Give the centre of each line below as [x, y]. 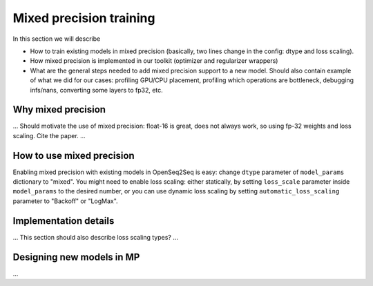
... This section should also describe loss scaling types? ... [96, 237]
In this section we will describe [57, 39]
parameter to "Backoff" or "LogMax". [65, 201]
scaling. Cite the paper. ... [49, 135]
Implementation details [64, 221]
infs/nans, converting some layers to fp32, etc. [97, 90]
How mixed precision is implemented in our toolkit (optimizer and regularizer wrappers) [154, 61]
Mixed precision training [84, 18]
